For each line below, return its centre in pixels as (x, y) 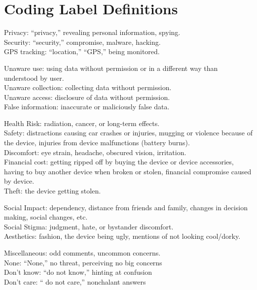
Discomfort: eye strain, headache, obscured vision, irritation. (95, 152)
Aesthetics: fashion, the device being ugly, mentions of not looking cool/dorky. (122, 236)
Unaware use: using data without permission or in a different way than (111, 68)
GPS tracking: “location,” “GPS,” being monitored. (82, 51)
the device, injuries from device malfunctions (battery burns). (97, 143)
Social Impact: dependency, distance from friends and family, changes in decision (126, 207)
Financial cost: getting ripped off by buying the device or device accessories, (119, 162)
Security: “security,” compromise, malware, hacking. (82, 42)
